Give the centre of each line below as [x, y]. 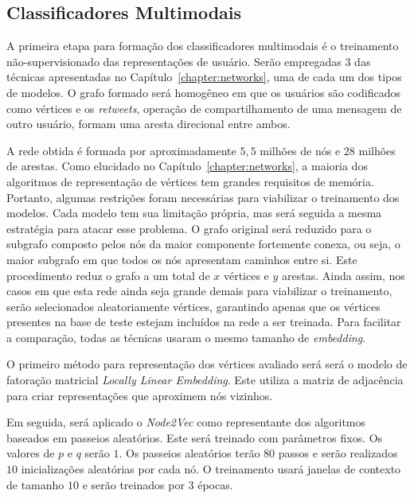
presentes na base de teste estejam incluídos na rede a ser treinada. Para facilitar [204, 322]
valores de [31, 453]
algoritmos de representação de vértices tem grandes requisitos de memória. [190, 181]
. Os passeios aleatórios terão [189, 453]
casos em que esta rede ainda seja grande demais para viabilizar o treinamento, [199, 291]
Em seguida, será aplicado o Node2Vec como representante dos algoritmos [186, 422]
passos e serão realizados [338, 453]
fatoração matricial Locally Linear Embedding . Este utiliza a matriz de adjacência [205, 380]
